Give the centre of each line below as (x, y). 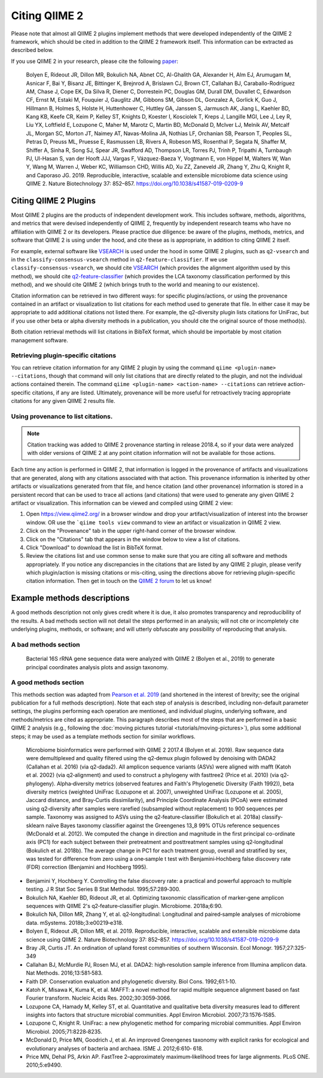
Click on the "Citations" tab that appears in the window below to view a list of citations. (133, 539)
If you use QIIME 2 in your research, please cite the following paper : (95, 61)
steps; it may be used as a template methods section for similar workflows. (103, 736)
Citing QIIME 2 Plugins (53, 201)
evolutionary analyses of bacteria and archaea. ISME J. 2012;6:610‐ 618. (115, 1048)
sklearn (35, 825)
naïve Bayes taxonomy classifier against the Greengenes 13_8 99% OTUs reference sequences (163, 825)
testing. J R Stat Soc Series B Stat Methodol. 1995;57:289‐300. (103, 889)
